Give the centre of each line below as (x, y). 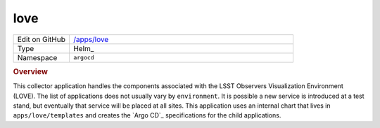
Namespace (37, 57)
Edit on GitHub (42, 39)
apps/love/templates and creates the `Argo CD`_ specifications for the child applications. (147, 115)
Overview (31, 71)
